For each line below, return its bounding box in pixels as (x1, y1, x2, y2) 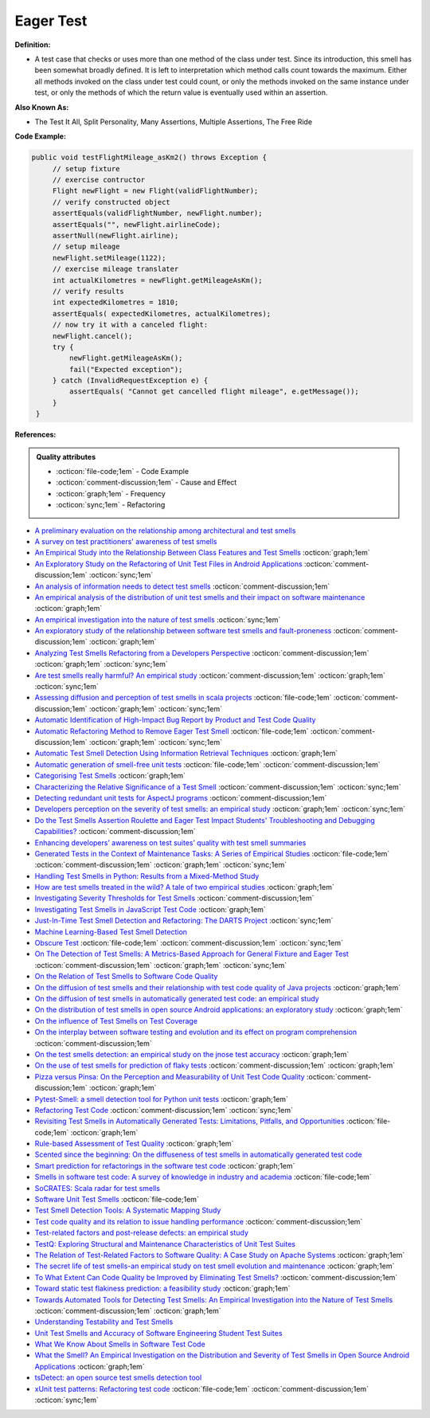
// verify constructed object (52, 198, 170, 206)
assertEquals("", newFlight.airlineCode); (52, 220, 221, 229)
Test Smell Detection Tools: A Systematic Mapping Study (34, 1205, 221, 1215)
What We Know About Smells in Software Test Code (34, 1339, 206, 1349)
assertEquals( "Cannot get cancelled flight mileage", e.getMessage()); (68, 387, 360, 396)
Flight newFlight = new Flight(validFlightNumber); (52, 186, 259, 195)
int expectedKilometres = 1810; (52, 298, 179, 307)
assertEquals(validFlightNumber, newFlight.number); (52, 209, 263, 218)
